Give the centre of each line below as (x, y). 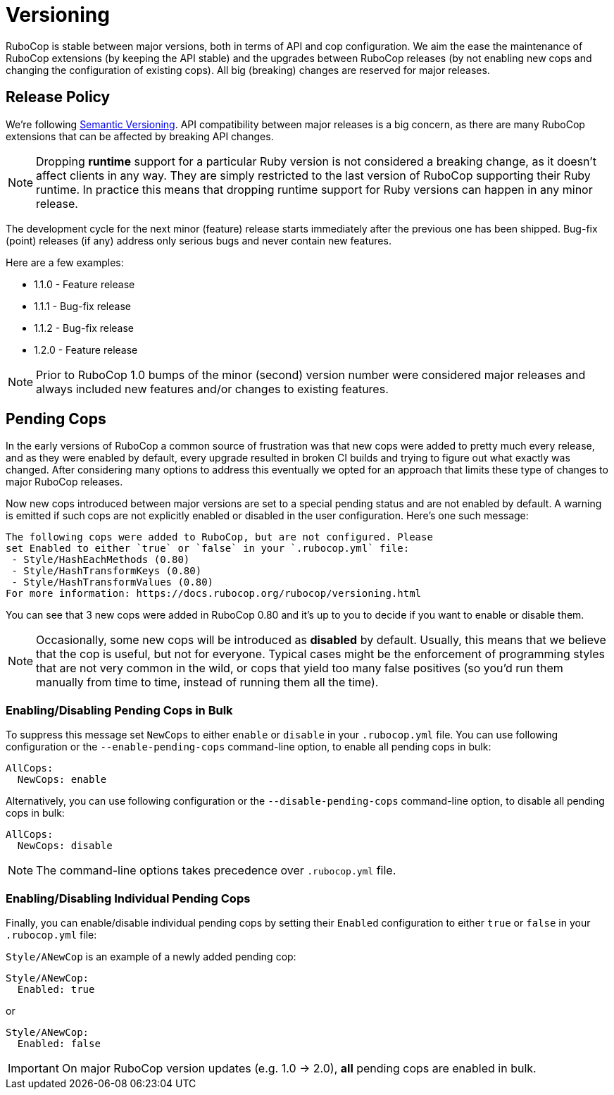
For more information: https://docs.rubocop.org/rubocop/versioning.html (214, 594)
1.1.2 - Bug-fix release (84, 328)
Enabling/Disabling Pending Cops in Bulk (119, 710)
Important (33, 1068)
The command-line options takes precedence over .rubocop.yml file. (216, 871)
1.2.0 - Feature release (86, 349)
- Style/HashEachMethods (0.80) (101, 560)
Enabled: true (56, 989)
